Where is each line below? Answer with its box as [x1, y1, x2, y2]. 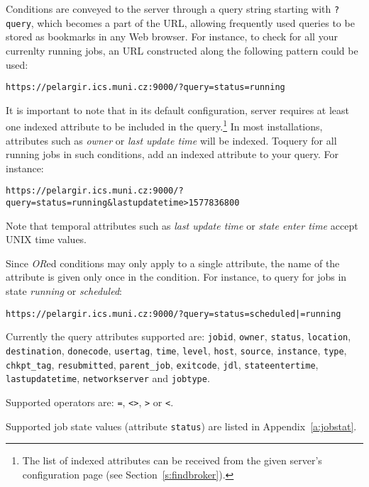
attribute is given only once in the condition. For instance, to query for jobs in [6, 269, 347, 284]
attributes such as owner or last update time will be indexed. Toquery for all [6, 133, 337, 147]
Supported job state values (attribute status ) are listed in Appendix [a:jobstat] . [6, 418, 357, 433]
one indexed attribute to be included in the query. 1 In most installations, [6, 117, 323, 133]
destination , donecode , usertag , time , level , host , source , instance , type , [6, 342, 347, 357]
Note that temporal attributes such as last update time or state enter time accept [6, 218, 358, 233]
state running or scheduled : [6, 284, 122, 298]
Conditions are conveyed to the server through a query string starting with [6, 1, 331, 16]
